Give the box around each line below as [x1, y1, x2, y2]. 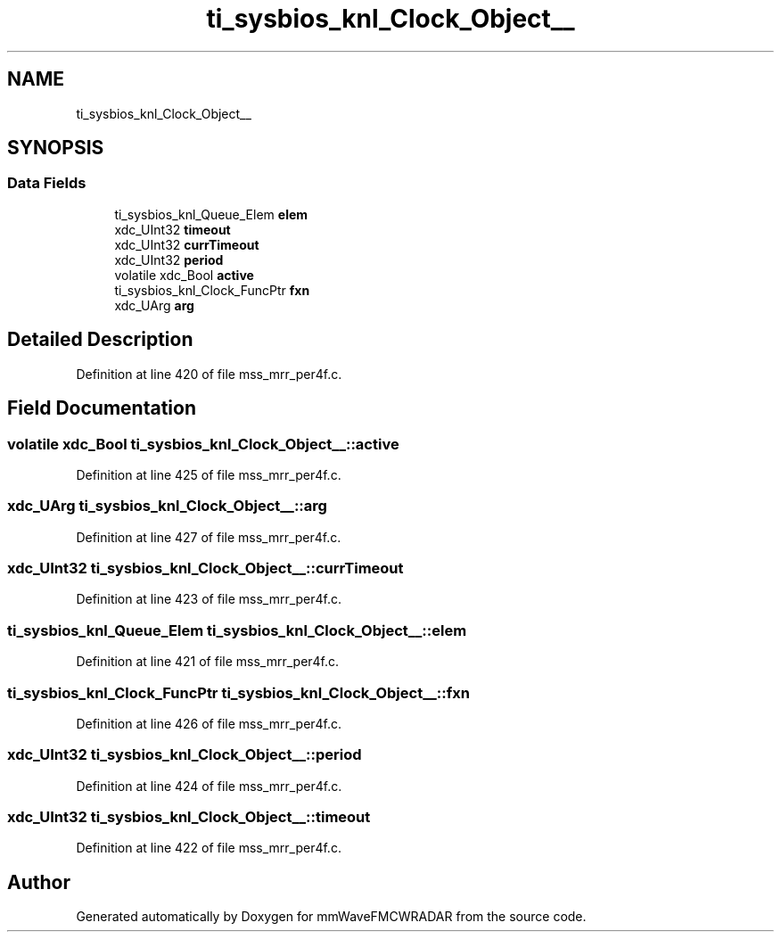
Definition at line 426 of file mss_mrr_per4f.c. [76, 715, 342, 731]
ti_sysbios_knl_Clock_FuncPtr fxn [114, 282, 310, 298]
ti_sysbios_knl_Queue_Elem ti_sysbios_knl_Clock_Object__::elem [7, 621, 467, 639]
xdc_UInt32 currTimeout [114, 236, 259, 252]
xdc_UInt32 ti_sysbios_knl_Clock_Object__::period [7, 745, 362, 764]
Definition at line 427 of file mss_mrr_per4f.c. [76, 529, 341, 545]
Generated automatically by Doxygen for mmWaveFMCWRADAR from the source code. [76, 909, 587, 925]
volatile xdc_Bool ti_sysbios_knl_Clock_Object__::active [7, 434, 399, 453]
